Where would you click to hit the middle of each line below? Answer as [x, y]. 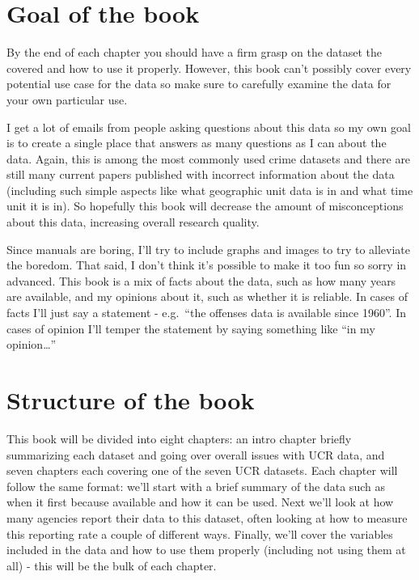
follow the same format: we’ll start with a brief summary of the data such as [196, 486]
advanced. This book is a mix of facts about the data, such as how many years [201, 280]
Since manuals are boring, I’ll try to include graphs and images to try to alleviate [208, 249]
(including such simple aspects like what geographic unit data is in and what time [210, 190]
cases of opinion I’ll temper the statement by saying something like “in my [191, 328]
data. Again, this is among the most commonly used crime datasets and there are [209, 158]
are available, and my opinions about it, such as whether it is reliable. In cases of [207, 296]
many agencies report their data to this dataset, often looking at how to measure [207, 517]
